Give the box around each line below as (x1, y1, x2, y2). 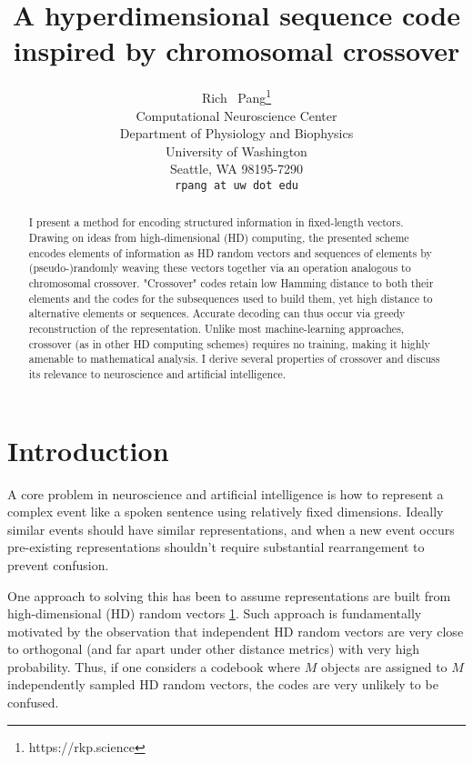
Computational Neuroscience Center (136, 105, 337, 125)
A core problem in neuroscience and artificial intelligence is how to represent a (7, 484, 444, 503)
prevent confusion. (7, 555, 109, 574)
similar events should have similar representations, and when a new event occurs (7, 519, 455, 538)
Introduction (7, 431, 169, 468)
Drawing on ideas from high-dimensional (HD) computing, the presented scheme (28, 230, 409, 246)
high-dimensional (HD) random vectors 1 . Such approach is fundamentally (7, 604, 422, 623)
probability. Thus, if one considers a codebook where (7, 657, 300, 676)
